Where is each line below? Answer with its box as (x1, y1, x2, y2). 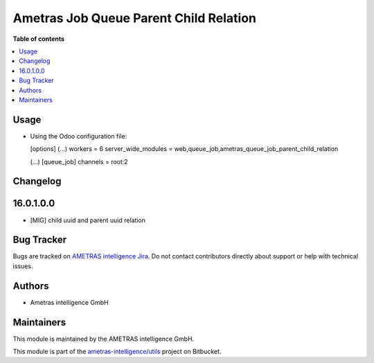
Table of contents (12, 35, 65, 43)
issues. (12, 262, 34, 270)
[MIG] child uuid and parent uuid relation (30, 215, 145, 224)
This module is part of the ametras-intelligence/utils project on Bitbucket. (12, 347, 222, 355)
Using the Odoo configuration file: (30, 132, 127, 140)
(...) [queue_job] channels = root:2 (30, 157, 128, 166)
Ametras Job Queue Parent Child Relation (12, 10, 256, 26)
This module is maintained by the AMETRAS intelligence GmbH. (12, 335, 195, 343)
